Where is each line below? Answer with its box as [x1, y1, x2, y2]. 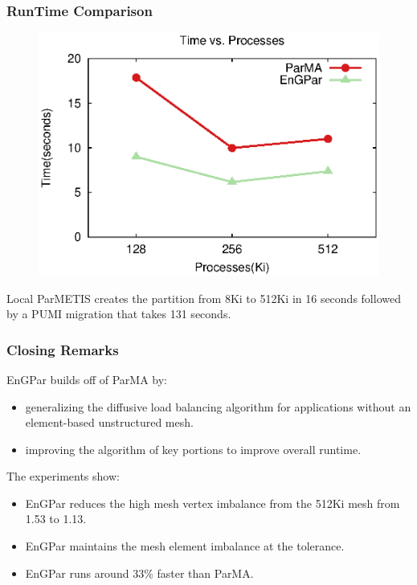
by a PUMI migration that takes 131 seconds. [6, 305, 231, 322]
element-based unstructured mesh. [25, 414, 194, 431]
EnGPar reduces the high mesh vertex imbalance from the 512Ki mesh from [25, 494, 400, 511]
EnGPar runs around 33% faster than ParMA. [25, 564, 254, 581]
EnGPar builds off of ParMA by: [6, 370, 167, 387]
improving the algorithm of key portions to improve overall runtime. [25, 440, 362, 457]
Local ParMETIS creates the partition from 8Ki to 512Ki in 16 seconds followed [6, 289, 401, 306]
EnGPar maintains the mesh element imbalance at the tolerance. [25, 538, 345, 554]
